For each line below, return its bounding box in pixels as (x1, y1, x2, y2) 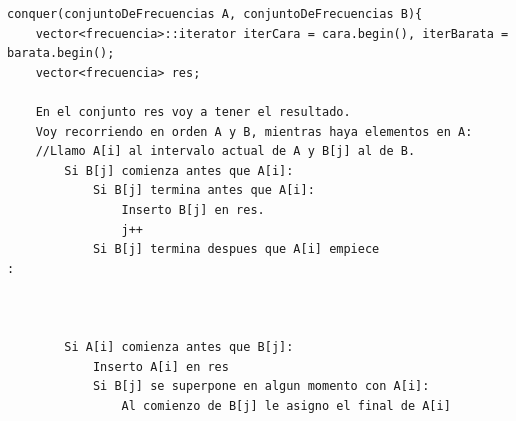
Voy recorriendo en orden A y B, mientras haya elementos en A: (35, 124, 473, 139)
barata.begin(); (7, 46, 115, 61)
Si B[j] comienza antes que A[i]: (64, 163, 294, 178)
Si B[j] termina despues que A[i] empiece (92, 242, 380, 257)
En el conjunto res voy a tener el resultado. (35, 104, 351, 119)
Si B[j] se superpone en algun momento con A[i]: (92, 379, 430, 394)
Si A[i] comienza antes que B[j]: (64, 340, 294, 355)
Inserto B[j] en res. (121, 202, 265, 217)
